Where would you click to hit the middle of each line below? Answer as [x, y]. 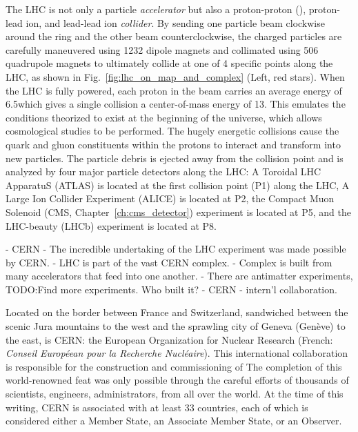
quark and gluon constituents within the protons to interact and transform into [173, 144]
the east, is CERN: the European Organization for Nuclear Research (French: [169, 339]
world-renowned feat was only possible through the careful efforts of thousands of [177, 380]
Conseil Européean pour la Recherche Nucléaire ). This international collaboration [177, 353]
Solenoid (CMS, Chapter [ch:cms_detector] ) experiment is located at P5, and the [178, 212]
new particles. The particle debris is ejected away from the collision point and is [175, 158]
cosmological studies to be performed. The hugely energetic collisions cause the [172, 131]
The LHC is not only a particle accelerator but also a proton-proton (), [156, 9]
